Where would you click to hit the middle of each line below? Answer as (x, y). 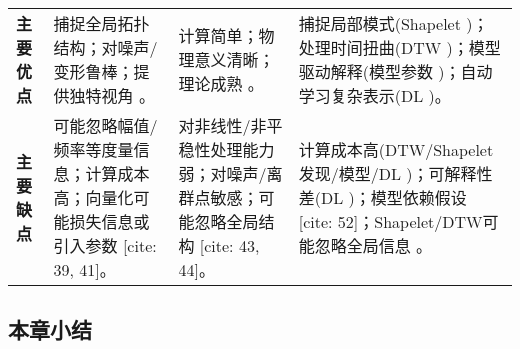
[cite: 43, (229, 245)
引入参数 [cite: (105, 245)
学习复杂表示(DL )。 (374, 95)
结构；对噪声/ (105, 47)
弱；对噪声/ (222, 173)
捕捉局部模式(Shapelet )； (393, 23)
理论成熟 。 (221, 83)
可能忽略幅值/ (105, 125)
